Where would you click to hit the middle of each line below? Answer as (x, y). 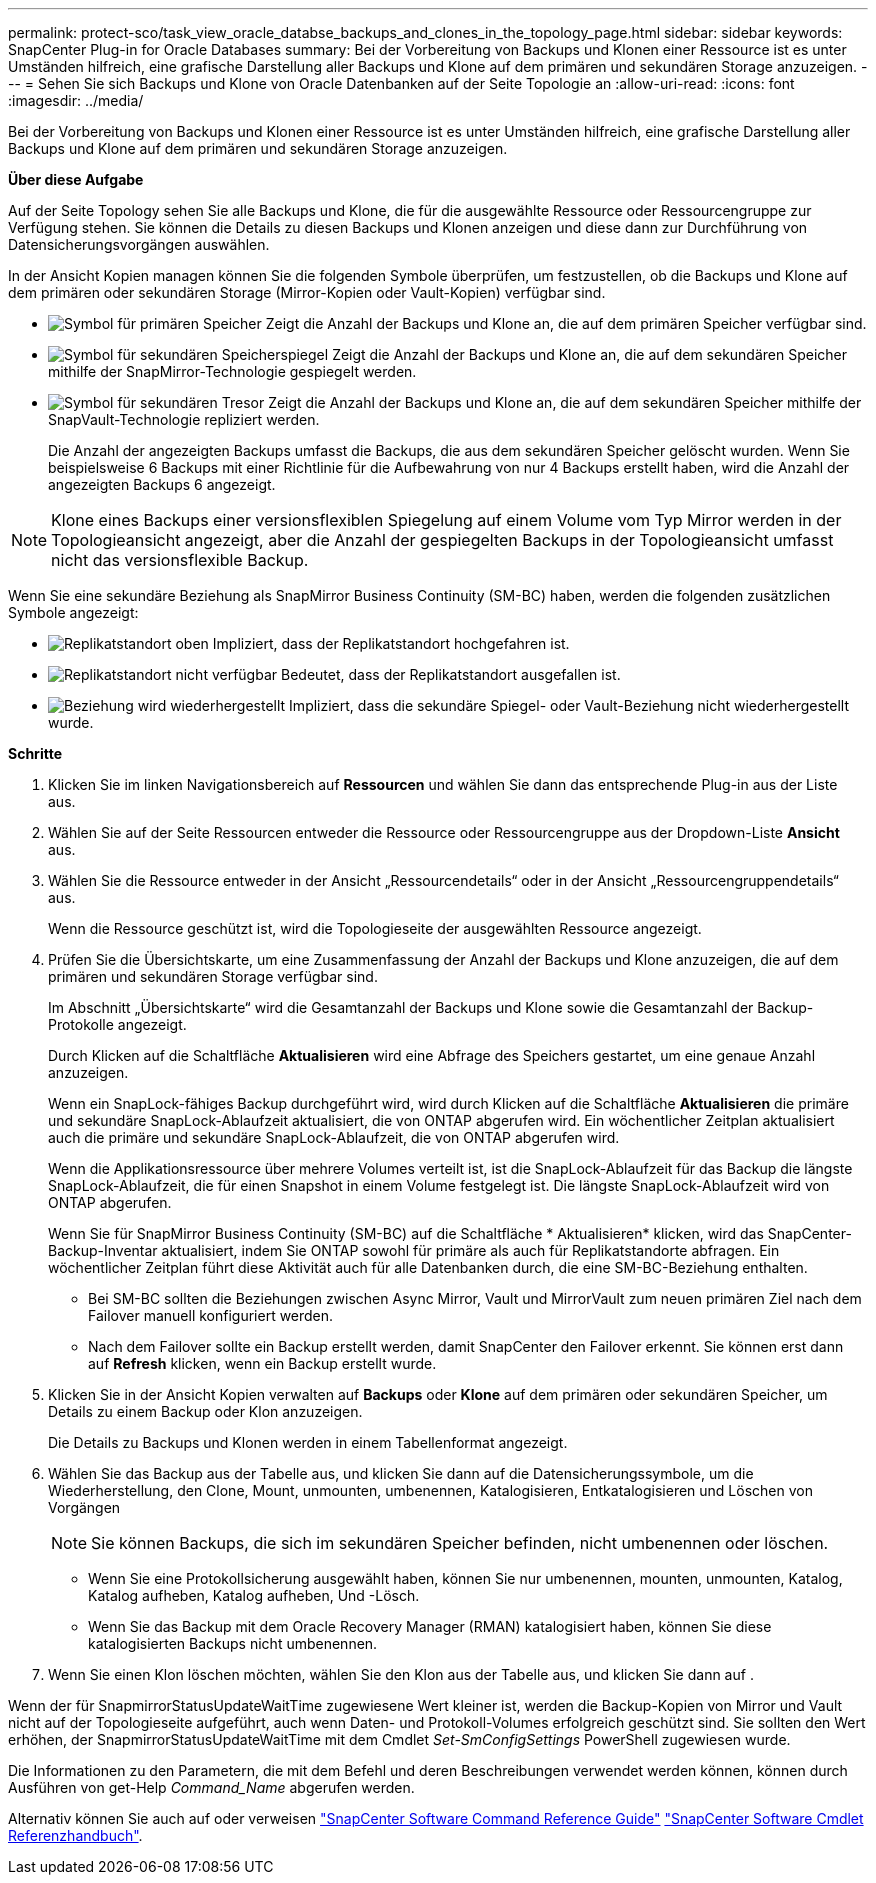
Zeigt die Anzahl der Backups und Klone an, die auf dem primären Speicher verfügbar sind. (566, 323)
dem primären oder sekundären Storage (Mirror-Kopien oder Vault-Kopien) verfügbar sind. (307, 292)
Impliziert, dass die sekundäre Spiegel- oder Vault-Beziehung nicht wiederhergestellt (569, 705)
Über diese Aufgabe (76, 179)
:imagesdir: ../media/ (76, 100)
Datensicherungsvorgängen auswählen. (139, 244)
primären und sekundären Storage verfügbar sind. (213, 976)
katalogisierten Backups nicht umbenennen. (233, 1643)
